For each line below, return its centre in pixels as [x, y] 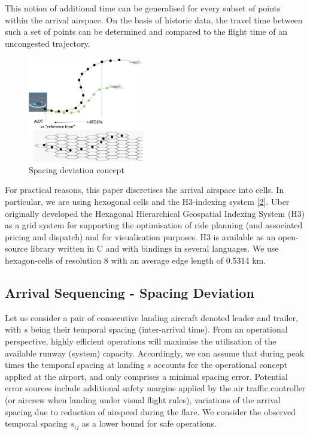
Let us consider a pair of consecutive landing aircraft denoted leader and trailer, [151, 317]
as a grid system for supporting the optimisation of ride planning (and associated [154, 225]
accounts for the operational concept [221, 365]
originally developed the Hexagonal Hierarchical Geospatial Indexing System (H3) [155, 213]
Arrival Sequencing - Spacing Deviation [130, 293]
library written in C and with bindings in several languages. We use [154, 248]
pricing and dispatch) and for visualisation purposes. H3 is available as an [140, 236]
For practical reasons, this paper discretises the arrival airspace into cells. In [145, 190]
